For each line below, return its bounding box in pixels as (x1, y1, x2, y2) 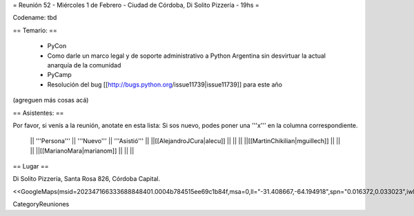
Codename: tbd (12, 14, 57, 22)
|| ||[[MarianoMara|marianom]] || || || (30, 147, 135, 155)
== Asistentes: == (12, 109, 64, 117)
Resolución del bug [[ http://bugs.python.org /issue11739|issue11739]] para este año (47, 80, 283, 89)
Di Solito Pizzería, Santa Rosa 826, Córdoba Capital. (12, 175, 161, 183)
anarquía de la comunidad (47, 61, 121, 69)
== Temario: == (12, 26, 58, 34)
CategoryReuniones (12, 200, 70, 208)
